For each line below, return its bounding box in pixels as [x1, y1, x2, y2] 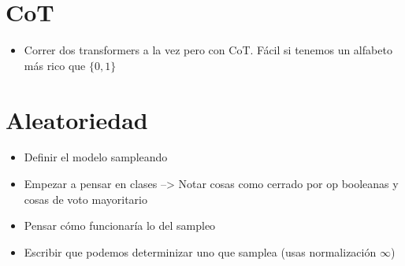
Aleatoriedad [6, 103, 148, 135]
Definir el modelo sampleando [24, 149, 168, 165]
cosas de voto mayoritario [24, 190, 147, 207]
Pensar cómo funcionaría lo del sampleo [24, 217, 216, 234]
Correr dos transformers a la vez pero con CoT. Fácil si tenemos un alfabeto [24, 42, 392, 58]
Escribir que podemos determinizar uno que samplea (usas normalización [24, 243, 377, 260]
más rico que [24, 57, 86, 73]
